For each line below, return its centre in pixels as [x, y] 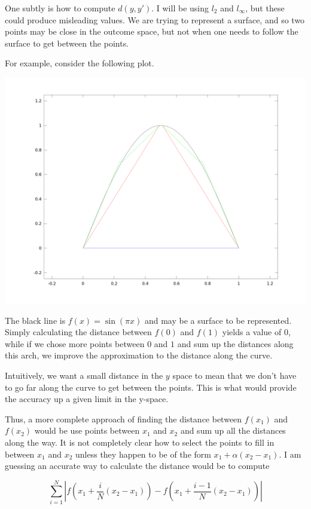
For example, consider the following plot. [80, 63]
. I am [290, 454]
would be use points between [87, 430]
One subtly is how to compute [60, 8]
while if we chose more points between [75, 343]
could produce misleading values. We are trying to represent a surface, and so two [155, 19]
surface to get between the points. [67, 43]
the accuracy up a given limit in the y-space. [87, 399]
